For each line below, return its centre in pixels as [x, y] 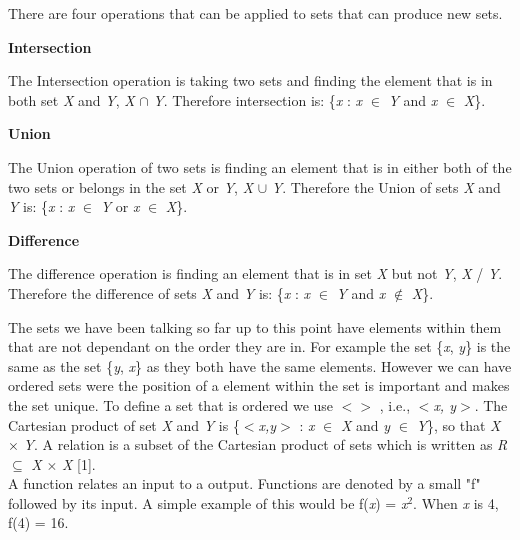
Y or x [120, 206]
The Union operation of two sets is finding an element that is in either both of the [260, 166]
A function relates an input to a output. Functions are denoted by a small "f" [244, 483]
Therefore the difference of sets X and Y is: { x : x [159, 292]
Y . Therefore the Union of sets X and [386, 186]
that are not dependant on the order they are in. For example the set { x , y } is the [259, 346]
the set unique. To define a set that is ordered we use [171, 404]
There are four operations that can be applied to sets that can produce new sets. [255, 13]
